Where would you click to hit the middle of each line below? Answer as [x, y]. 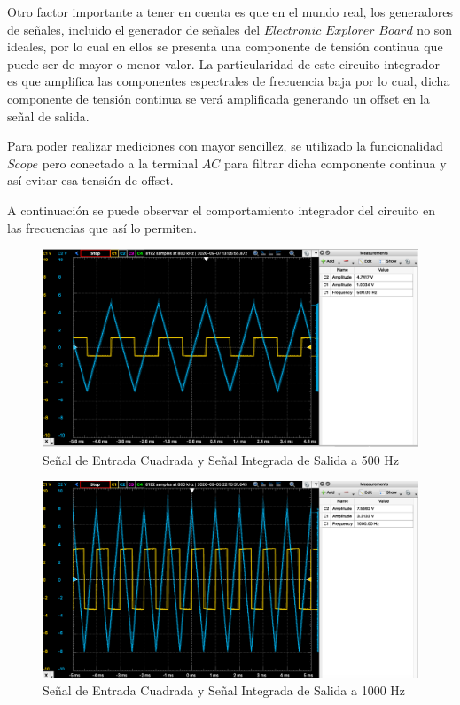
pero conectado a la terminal [120, 163]
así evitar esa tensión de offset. [90, 180]
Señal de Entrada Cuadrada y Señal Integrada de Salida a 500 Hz [221, 459]
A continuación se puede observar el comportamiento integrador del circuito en [221, 209]
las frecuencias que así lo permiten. [102, 227]
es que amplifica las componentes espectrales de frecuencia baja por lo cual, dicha [229, 81]
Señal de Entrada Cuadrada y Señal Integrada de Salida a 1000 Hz [224, 690]
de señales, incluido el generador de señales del [134, 29]
